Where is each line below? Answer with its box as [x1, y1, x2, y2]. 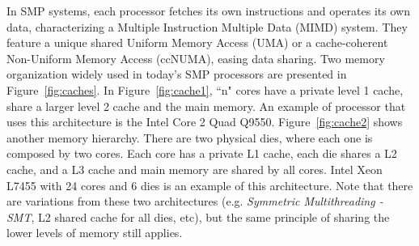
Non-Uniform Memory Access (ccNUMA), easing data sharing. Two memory [6, 49, 385, 66]
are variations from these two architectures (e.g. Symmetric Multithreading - [6, 193, 383, 210]
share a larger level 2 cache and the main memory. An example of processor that [6, 97, 406, 114]
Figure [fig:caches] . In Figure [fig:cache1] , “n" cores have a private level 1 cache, [6, 81, 404, 98]
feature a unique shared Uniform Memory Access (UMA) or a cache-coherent [6, 34, 388, 51]
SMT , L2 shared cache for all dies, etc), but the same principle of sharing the [6, 208, 390, 225]
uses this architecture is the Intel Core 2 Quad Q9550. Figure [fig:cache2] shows [6, 113, 403, 130]
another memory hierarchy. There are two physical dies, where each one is [6, 129, 373, 146]
